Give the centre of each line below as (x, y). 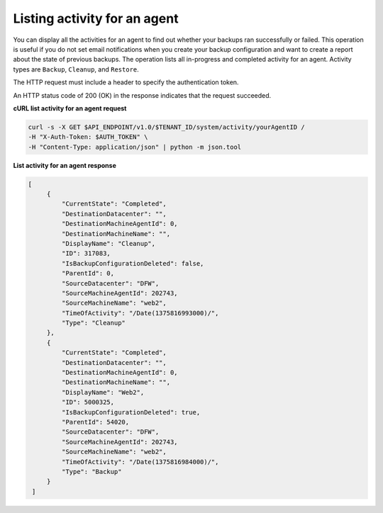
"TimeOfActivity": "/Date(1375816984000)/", (140, 462)
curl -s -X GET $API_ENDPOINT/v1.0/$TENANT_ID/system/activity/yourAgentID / (166, 127)
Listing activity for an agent (96, 18)
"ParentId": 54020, (95, 422)
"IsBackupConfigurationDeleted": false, (133, 263)
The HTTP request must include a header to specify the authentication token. (126, 82)
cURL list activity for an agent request (70, 108)
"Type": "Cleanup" (93, 323)
